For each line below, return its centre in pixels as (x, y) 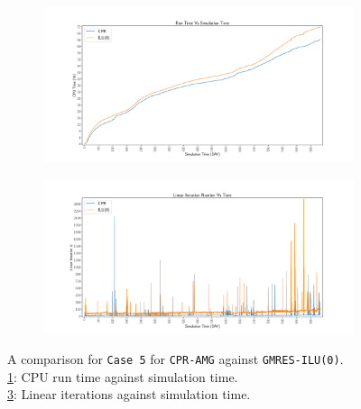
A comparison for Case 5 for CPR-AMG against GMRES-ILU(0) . (176, 359)
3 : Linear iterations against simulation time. (129, 394)
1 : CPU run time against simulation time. (123, 376)
